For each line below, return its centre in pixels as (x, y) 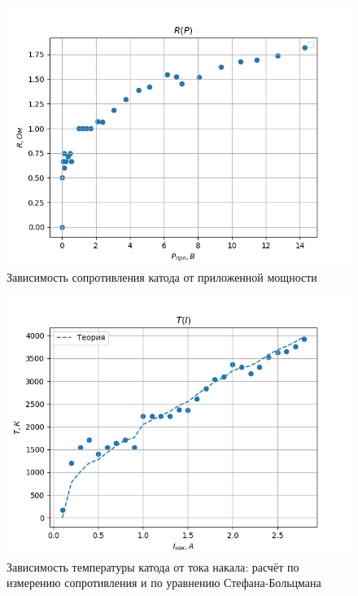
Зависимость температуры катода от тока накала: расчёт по (153, 566)
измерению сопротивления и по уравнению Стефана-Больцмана (164, 583)
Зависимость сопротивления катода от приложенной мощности (162, 276)
